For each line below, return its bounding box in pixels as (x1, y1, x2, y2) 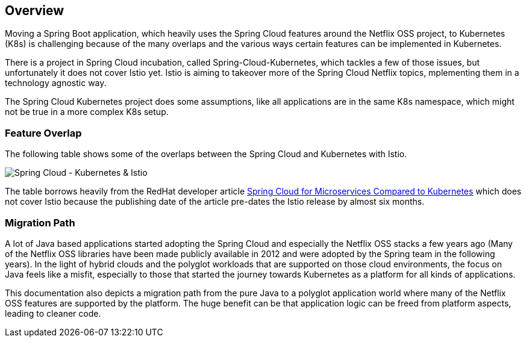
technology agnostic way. (5, 78, 107, 89)
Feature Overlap (5, 126, 82, 139)
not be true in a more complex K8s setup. (5, 107, 169, 117)
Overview (5, 3, 64, 18)
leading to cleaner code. (5, 308, 101, 319)
